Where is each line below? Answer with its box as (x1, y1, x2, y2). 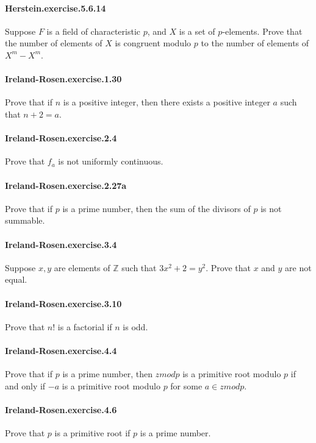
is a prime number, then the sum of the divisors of (62, 202, 251, 214)
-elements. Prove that (222, 24, 303, 37)
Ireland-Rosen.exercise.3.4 (5, 238, 117, 250)
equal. (5, 273, 27, 286)
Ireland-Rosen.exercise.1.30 (5, 73, 122, 85)
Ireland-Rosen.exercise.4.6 (5, 403, 117, 416)
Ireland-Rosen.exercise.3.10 (5, 297, 122, 310)
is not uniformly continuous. (58, 155, 163, 168)
